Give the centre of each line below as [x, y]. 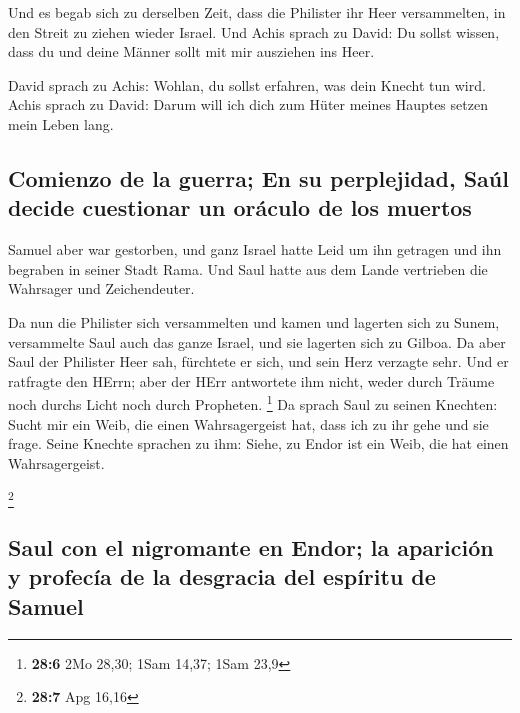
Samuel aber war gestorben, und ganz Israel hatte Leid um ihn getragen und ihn [255, 249]
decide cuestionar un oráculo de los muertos [240, 207]
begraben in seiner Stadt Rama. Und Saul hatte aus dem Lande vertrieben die [248, 268]
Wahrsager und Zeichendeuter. [101, 288]
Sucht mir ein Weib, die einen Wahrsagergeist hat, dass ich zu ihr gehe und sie [248, 423]
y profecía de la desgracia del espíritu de [222, 576]
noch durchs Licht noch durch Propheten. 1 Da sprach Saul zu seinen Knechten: [253, 402]
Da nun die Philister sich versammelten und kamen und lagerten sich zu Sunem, [254, 321]
